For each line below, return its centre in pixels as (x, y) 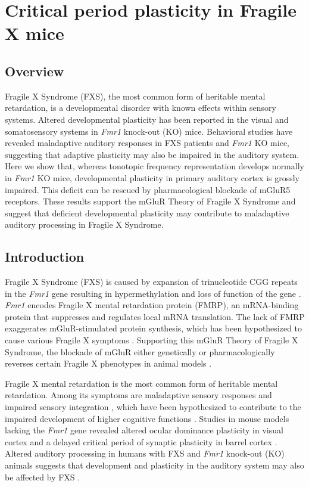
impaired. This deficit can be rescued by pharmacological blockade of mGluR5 (148, 189)
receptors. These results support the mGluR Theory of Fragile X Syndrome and (150, 201)
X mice (35, 33)
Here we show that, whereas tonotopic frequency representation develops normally (154, 166)
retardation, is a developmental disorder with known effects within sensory (141, 108)
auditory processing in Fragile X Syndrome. (84, 224)
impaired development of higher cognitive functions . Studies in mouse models (147, 418)
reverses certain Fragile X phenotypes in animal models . (108, 363)
